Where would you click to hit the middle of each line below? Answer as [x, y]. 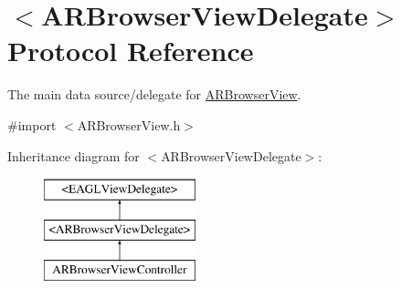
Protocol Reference [131, 51]
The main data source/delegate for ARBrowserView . [154, 94]
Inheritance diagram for [74, 155]
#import [32, 124]
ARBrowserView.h [129, 124]
